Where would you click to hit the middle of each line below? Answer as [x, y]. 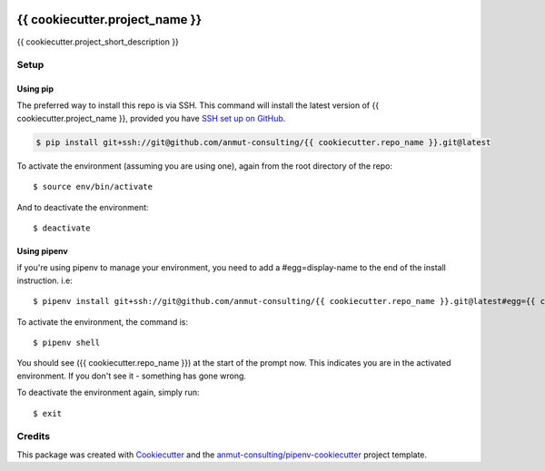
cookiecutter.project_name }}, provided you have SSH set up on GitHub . [151, 118]
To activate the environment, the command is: [103, 321]
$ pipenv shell [67, 342]
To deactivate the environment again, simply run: [108, 392]
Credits [33, 437]
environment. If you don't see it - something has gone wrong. [132, 376]
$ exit [48, 413]
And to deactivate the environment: [83, 207]
